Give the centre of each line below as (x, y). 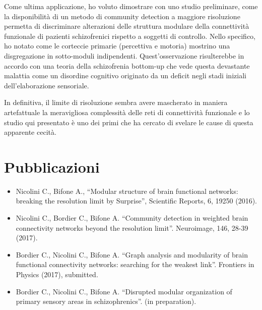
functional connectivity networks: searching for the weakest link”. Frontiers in (135, 264)
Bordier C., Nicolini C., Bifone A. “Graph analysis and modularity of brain (132, 254)
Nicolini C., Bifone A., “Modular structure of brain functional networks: (127, 191)
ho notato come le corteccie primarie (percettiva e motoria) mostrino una (117, 46)
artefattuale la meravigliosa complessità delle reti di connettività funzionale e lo (127, 112)
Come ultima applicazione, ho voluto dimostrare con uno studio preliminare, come (131, 6)
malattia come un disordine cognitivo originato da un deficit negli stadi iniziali (125, 75)
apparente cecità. (30, 132)
